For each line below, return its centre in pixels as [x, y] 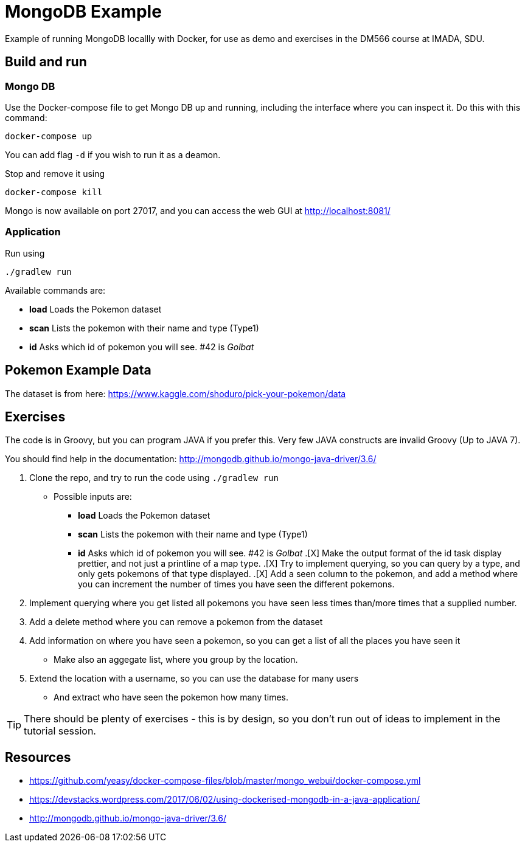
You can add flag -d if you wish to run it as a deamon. [113, 154]
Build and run [46, 62]
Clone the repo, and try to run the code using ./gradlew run [154, 478]
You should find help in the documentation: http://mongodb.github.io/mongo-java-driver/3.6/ [191, 459]
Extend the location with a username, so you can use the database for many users [194, 679]
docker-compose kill [54, 192]
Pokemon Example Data [78, 370]
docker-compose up [49, 136]
